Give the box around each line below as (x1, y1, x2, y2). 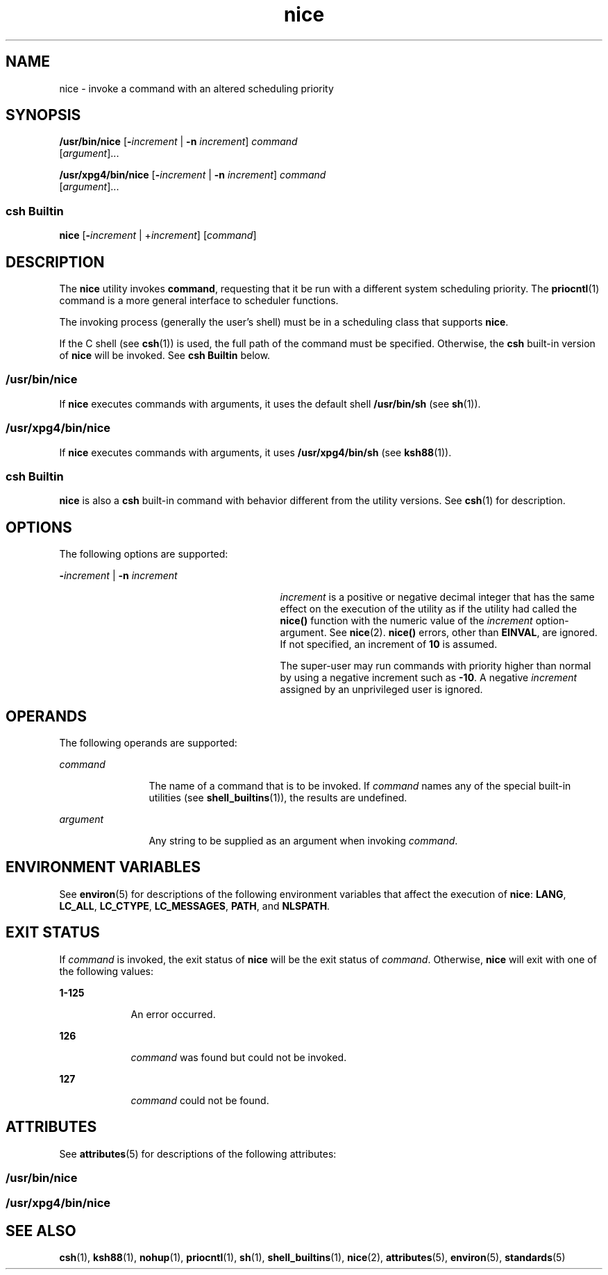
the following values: (59, 965, 153, 977)
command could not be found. (130, 1094, 269, 1106)
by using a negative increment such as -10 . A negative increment (280, 672, 577, 684)
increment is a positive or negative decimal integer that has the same (280, 591, 595, 603)
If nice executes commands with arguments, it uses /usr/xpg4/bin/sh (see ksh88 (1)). (59, 446, 452, 458)
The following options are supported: (59, 548, 228, 560)
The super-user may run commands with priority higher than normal (280, 660, 591, 672)
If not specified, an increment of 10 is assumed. (280, 638, 498, 651)
